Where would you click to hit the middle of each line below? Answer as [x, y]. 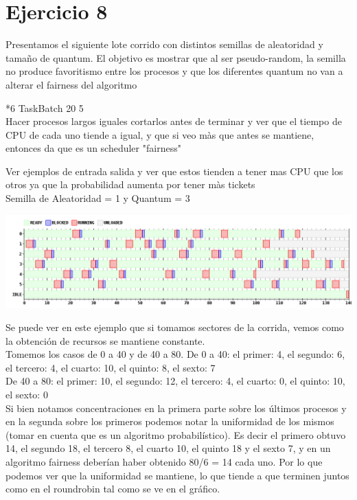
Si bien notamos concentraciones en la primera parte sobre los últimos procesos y [176, 408]
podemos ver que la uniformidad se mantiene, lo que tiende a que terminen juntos [177, 475]
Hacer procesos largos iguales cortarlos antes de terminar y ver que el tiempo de [174, 121]
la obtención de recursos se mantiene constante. [105, 340]
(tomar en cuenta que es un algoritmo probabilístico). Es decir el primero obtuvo [176, 434]
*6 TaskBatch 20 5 [45, 107]
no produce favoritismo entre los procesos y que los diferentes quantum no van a [174, 71]
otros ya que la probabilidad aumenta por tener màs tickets [130, 184]
